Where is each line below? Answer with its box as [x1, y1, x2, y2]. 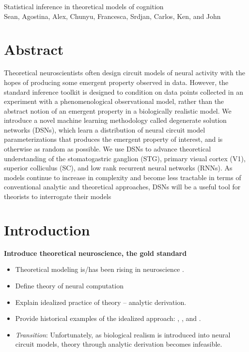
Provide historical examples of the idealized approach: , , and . [15, 313, 201, 323]
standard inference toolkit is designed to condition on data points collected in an [4, 86, 243, 97]
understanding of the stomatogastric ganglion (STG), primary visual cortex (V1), [4, 153, 246, 163]
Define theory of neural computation [15, 280, 124, 290]
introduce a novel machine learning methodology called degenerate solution [4, 115, 227, 125]
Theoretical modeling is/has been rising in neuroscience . [15, 264, 184, 274]
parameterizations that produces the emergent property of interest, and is [4, 134, 223, 144]
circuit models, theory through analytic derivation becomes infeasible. [15, 339, 222, 349]
